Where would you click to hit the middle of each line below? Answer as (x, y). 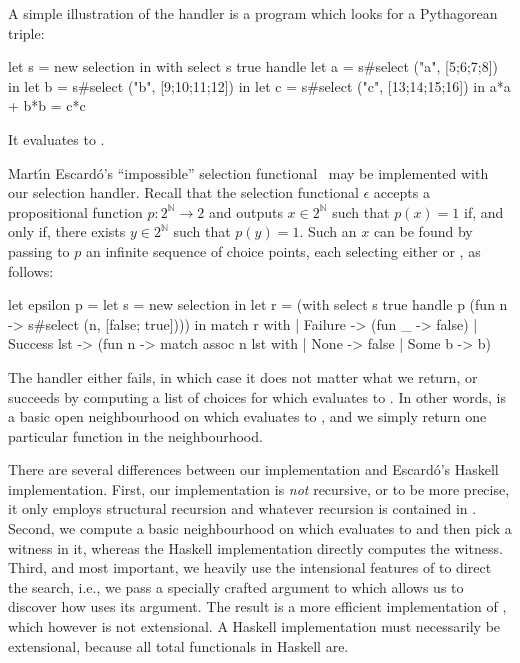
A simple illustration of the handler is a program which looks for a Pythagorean (253, 13)
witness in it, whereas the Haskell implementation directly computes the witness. (255, 547)
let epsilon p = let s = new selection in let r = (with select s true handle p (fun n (258, 304)
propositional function (75, 211)
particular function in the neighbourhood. (135, 435)
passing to (39, 250)
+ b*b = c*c (47, 105)
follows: (31, 270)
